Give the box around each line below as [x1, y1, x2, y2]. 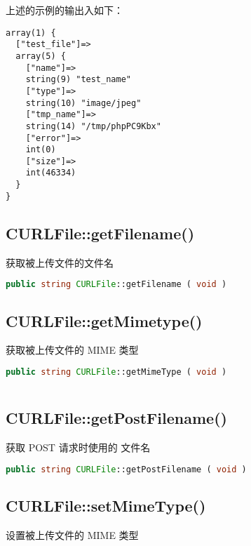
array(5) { [15, 51, 66, 61]
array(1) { [6, 27, 56, 38]
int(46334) [25, 168, 76, 178]
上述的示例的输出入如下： [6, 3, 123, 17]
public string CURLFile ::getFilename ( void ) [6, 279, 227, 290]
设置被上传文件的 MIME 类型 [6, 527, 139, 542]
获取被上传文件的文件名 [6, 255, 114, 269]
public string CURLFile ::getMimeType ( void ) [6, 366, 227, 377]
